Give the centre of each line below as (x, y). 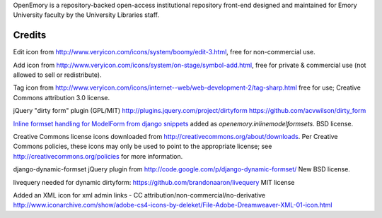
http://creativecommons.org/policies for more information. (98, 156)
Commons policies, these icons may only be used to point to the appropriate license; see (143, 146)
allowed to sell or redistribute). (57, 75)
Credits (30, 35)
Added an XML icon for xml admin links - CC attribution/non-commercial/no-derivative (139, 195)
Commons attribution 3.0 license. (61, 97)
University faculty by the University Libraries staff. (86, 15)
